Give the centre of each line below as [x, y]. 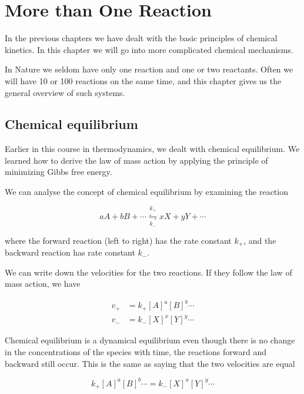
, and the [260, 240]
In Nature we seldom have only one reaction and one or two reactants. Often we [149, 69]
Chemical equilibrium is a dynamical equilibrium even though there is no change [150, 340]
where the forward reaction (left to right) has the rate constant [118, 240]
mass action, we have [43, 284]
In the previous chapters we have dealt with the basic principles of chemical [141, 38]
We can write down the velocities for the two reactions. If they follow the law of [148, 272]
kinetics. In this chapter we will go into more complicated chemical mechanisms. [149, 49]
